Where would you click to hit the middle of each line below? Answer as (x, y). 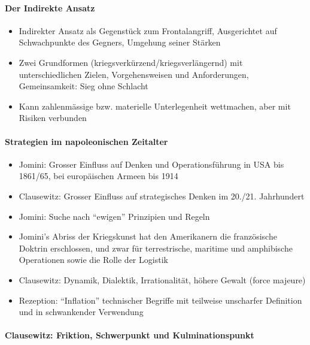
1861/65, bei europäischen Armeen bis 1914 (98, 176)
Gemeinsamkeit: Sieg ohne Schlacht (83, 86)
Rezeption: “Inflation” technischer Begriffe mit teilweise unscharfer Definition (160, 300)
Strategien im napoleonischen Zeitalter (86, 141)
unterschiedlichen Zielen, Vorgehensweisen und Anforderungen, (134, 74)
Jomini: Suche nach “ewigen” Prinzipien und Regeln (114, 216)
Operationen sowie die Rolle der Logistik (93, 260)
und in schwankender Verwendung (81, 312)
